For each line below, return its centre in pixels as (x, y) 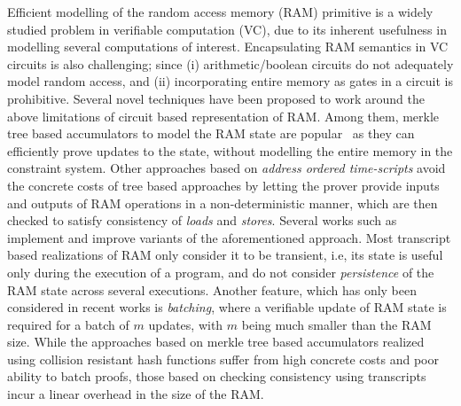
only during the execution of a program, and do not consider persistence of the (221, 272)
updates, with (186, 324)
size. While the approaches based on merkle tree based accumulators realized (216, 342)
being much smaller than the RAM (336, 324)
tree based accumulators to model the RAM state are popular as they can (211, 133)
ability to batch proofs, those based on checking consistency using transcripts (217, 376)
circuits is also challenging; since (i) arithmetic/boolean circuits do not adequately (230, 63)
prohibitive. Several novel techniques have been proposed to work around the (216, 98)
